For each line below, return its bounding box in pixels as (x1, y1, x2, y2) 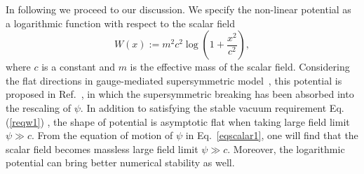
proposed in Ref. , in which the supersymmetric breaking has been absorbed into (6, 87, 354, 101)
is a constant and (41, 59, 115, 74)
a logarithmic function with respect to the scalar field (6, 15, 235, 30)
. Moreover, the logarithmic (227, 141, 345, 156)
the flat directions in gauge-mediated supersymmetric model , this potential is (6, 73, 342, 87)
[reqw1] (9, 114, 41, 129)
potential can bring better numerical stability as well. (6, 155, 235, 170)
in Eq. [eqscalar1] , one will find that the (185, 128, 358, 143)
